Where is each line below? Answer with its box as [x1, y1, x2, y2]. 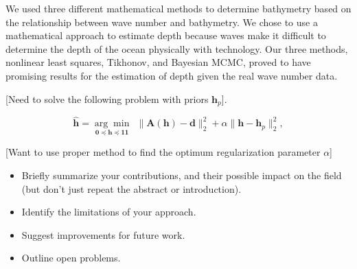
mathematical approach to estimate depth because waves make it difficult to [5, 28, 326, 43]
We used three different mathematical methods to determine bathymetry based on [5, 1, 352, 15]
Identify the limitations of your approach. [21, 204, 196, 219]
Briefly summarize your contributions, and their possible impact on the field [21, 168, 342, 183]
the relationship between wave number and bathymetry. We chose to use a [5, 14, 318, 29]
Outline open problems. [21, 250, 121, 265]
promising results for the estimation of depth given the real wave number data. [5, 68, 338, 82]
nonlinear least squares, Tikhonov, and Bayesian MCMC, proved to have [5, 55, 311, 69]
